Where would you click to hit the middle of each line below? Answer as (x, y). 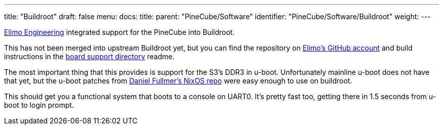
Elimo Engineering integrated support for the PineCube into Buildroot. (119, 32)
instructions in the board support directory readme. (89, 56)
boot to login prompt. (39, 105)
